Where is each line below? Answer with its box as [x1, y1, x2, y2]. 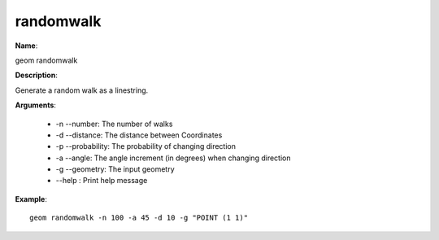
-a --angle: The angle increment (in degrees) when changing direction [55, 153, 291, 163]
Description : [15, 70, 59, 81]
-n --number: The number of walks [55, 119, 173, 129]
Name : [15, 41, 38, 50]
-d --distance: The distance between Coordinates [55, 130, 223, 140]
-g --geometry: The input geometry [55, 164, 175, 174]
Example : [15, 194, 48, 203]
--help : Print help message [55, 176, 148, 185]
